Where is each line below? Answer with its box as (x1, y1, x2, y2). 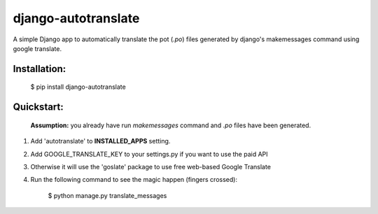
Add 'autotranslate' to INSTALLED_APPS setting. (30, 137, 171, 145)
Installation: (13, 63, 66, 75)
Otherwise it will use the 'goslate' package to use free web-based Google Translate (30, 162, 271, 171)
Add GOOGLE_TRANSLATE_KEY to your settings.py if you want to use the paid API (30, 150, 269, 158)
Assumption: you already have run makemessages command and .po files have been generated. (30, 121, 311, 129)
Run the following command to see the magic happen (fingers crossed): (30, 176, 238, 184)
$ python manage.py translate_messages (48, 191, 167, 199)
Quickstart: (13, 101, 64, 113)
